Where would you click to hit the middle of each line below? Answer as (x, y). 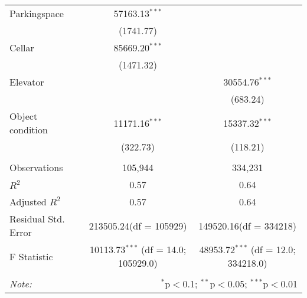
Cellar (22, 48)
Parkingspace (37, 13)
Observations (36, 167)
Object (24, 116)
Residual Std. (37, 219)
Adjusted (28, 202)
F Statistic (31, 256)
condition (29, 130)
